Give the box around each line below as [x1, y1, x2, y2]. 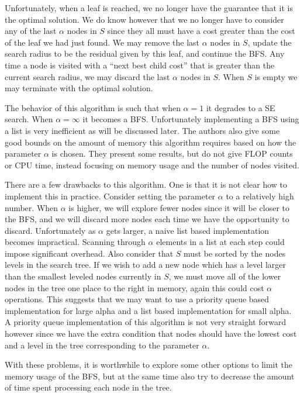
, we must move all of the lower [168, 270, 281, 282]
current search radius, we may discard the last [5, 70, 170, 82]
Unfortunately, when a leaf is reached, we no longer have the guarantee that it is [5, 2, 293, 13]
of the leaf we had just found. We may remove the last [5, 36, 200, 48]
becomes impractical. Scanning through [5, 236, 146, 248]
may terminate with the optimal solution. [5, 82, 153, 94]
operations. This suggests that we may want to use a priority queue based [5, 293, 270, 305]
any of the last [5, 25, 57, 37]
